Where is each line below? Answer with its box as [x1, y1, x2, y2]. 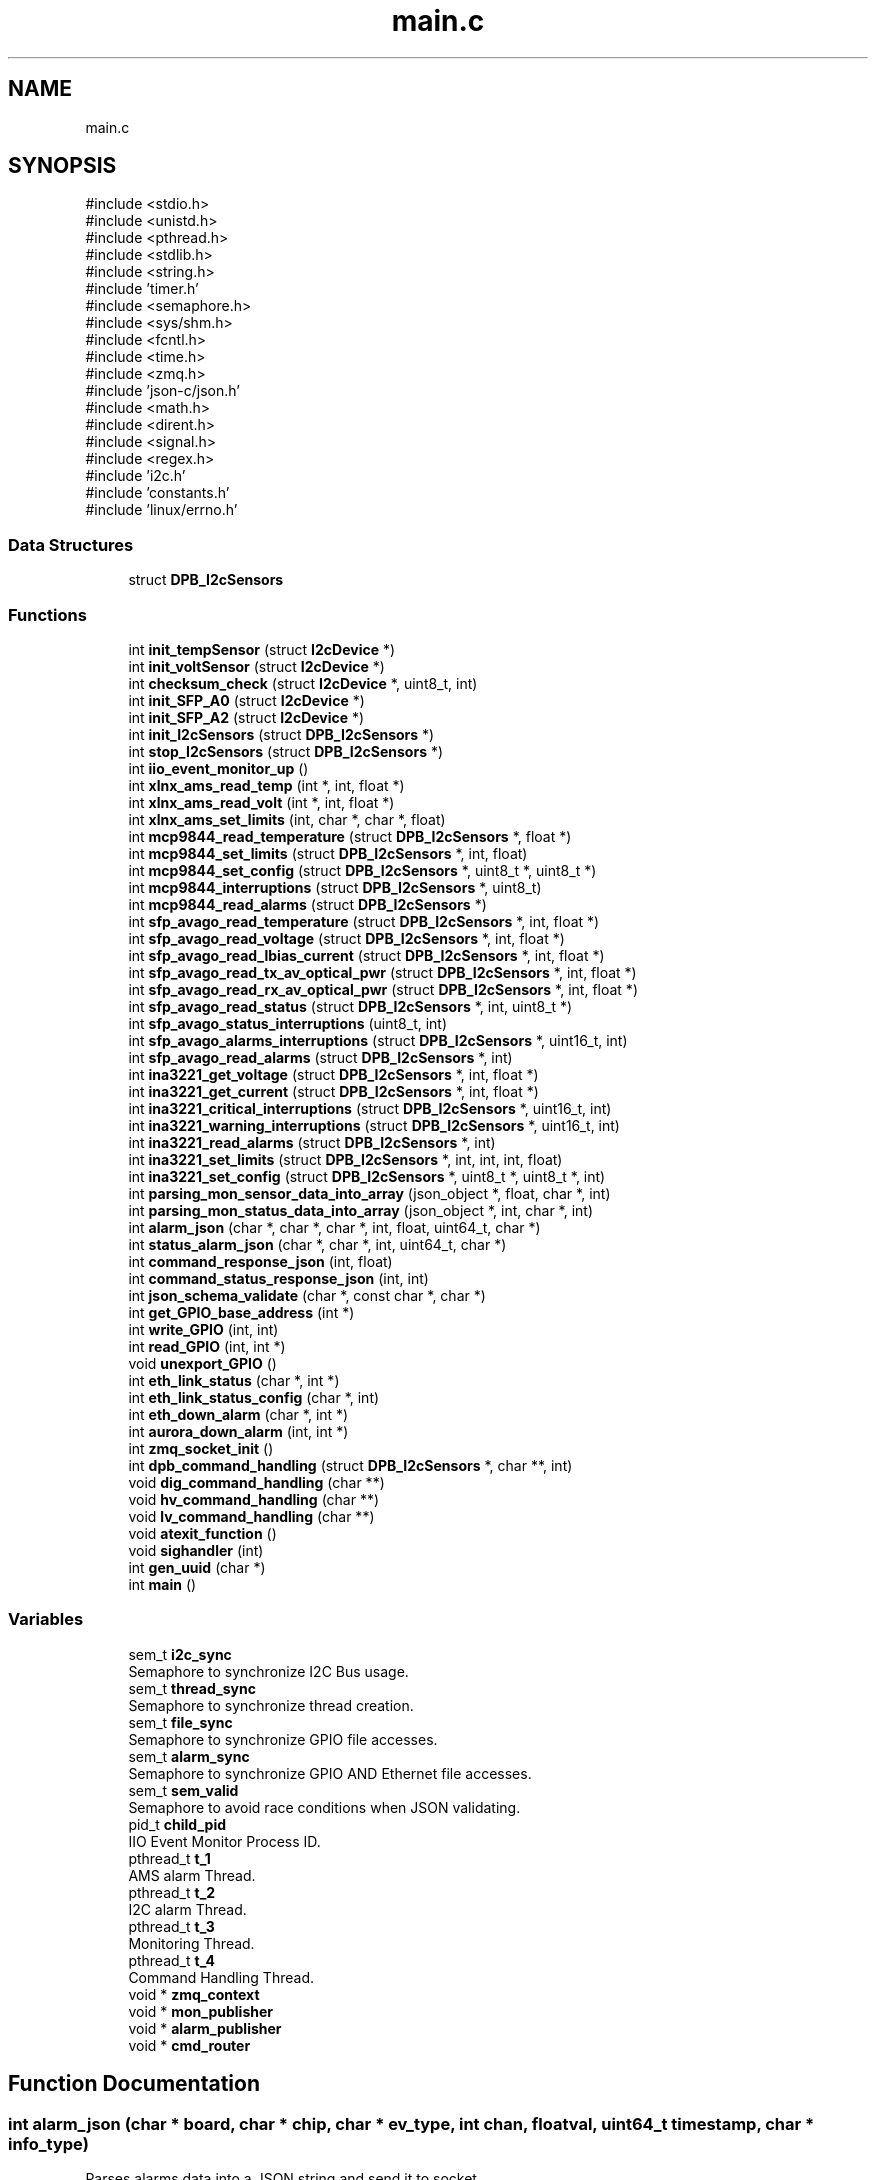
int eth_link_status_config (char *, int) [128, 1388, 380, 1406]
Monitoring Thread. [128, 1934, 255, 1952]
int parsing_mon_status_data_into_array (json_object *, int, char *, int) [128, 1201, 594, 1219]
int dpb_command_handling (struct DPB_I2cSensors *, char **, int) [128, 1456, 573, 1474]
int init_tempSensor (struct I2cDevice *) [128, 640, 396, 658]
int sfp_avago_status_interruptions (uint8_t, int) [128, 1014, 448, 1032]
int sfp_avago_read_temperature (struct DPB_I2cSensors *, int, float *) [128, 912, 600, 930]
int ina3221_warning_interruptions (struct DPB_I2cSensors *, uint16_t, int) [128, 1116, 620, 1134]
